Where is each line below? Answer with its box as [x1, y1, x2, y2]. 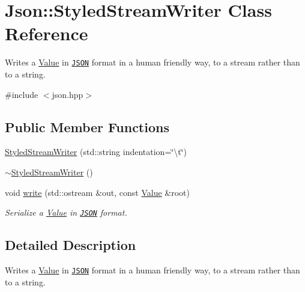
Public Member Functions [5, 117, 169, 136]
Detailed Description [5, 236, 136, 254]
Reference [5, 21, 88, 46]
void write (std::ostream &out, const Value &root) [5, 186, 190, 198]
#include [5, 88, 38, 100]
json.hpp [52, 88, 83, 100]
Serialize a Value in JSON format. [5, 206, 127, 219]
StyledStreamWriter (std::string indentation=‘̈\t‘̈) [5, 145, 187, 158]
